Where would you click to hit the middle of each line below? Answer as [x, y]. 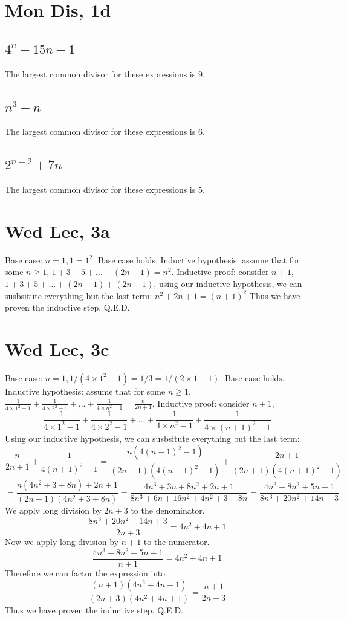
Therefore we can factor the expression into [85, 573]
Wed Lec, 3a [57, 231]
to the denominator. [168, 510]
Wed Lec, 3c [57, 349]
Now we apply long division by [62, 541]
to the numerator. [177, 541]
